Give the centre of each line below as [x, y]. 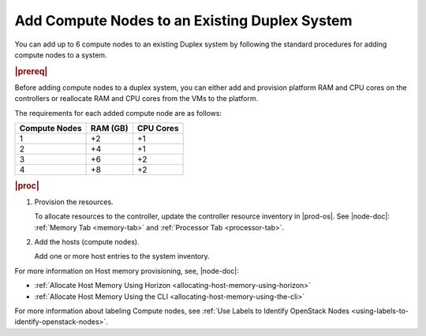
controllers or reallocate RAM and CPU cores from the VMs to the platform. [136, 99]
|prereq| [31, 71]
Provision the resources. [74, 202]
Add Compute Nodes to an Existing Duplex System [183, 21]
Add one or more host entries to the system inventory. [122, 256]
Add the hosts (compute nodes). [87, 241]
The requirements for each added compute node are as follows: [118, 113]
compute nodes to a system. [61, 54]
